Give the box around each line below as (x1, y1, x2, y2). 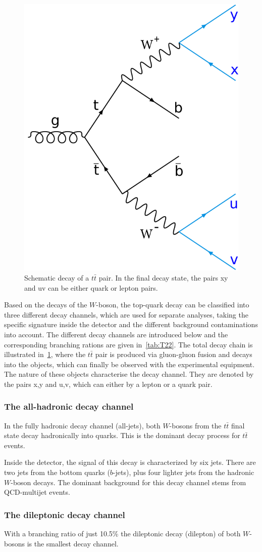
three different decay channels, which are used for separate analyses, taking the (4, 309, 248, 320)
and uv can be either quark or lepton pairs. (24, 282, 158, 293)
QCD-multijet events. (4, 487, 70, 497)
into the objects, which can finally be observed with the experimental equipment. (4, 359, 255, 369)
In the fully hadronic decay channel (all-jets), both (4, 420, 161, 430)
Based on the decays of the (4, 299, 87, 310)
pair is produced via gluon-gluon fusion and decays (95, 349, 252, 360)
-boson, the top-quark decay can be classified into (96, 299, 249, 310)
